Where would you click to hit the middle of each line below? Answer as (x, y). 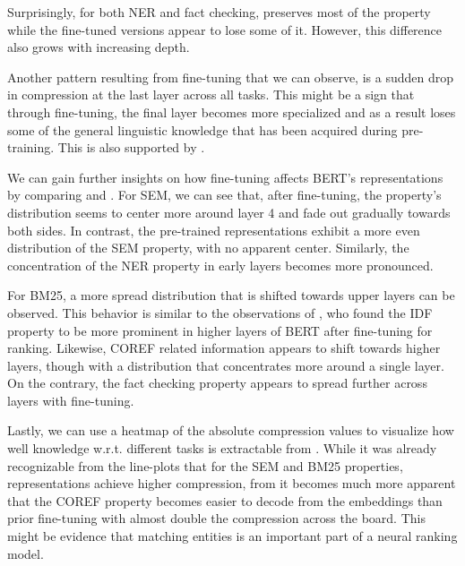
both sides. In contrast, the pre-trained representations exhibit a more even (214, 230)
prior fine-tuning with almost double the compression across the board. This (216, 518)
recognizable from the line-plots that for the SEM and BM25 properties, (205, 465)
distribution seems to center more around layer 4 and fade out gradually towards (229, 212)
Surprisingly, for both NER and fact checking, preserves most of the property (219, 12)
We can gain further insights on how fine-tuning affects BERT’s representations (225, 177)
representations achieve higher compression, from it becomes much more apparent (232, 483)
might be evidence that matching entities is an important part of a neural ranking (232, 536)
